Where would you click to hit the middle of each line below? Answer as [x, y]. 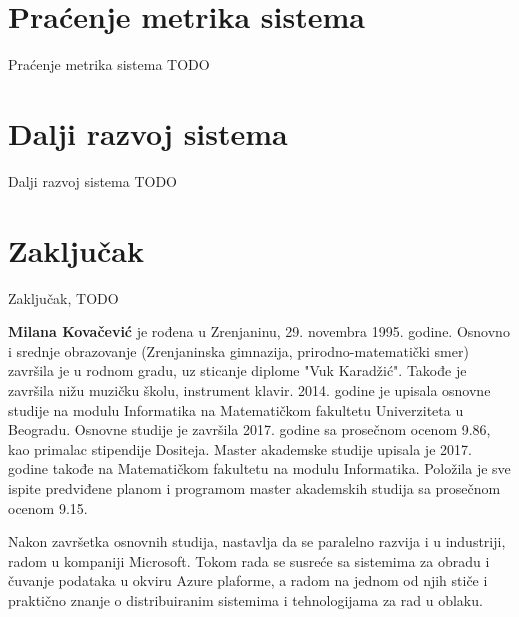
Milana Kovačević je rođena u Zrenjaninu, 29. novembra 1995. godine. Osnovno [259, 331]
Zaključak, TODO [63, 297]
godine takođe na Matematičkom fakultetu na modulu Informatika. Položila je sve [259, 468]
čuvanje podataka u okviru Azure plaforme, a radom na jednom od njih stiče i [248, 580]
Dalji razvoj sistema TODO [92, 180]
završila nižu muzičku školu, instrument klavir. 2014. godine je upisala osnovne [249, 389]
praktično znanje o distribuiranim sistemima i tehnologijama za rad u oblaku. [245, 599]
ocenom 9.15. [48, 507]
